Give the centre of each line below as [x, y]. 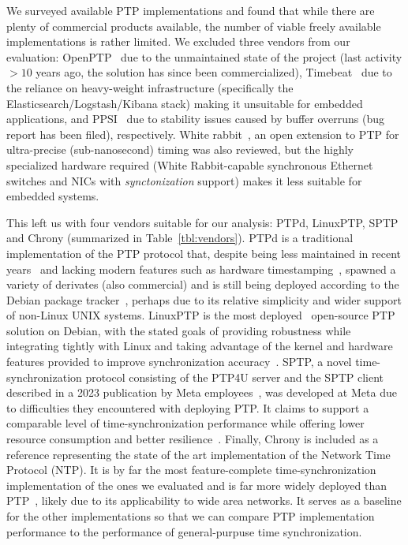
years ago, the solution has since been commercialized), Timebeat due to [214, 72]
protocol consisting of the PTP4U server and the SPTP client [235, 377]
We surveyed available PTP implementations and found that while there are [191, 10]
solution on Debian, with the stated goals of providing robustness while [179, 330]
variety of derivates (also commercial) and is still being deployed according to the [203, 284]
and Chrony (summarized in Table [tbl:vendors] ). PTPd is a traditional [180, 238]
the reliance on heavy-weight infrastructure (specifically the [150, 87]
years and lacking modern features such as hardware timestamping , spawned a [201, 269]
